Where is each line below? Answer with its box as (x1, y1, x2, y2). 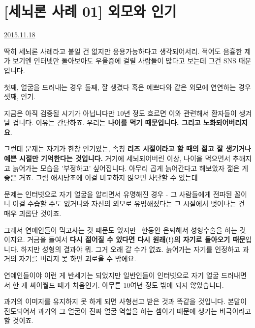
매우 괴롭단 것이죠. (4, 208, 62, 219)
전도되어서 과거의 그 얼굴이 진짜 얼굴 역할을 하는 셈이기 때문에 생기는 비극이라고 (4, 305, 252, 316)
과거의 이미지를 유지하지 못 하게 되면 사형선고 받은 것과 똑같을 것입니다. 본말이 (4, 296, 247, 306)
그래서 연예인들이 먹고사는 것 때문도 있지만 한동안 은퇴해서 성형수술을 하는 (4, 224, 237, 235)
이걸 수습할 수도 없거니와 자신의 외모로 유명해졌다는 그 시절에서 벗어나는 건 (12, 198, 245, 209)
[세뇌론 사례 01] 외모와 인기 (4, 1, 177, 21)
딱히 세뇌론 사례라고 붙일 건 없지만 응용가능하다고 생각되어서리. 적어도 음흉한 (4, 46, 242, 56)
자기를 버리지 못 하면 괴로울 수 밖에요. (19, 253, 136, 264)
